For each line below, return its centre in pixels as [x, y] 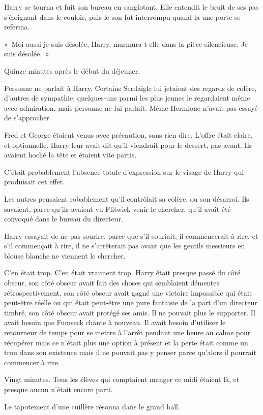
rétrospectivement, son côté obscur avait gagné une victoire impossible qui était [128, 292]
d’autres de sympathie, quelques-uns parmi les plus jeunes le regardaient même [127, 98]
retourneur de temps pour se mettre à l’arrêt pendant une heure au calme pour [127, 332]
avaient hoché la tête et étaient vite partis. [70, 155]
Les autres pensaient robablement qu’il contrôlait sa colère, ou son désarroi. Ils [127, 198]
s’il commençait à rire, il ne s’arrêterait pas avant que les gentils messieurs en [125, 246]
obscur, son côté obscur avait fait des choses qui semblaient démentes [112, 283]
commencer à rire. [32, 362]
